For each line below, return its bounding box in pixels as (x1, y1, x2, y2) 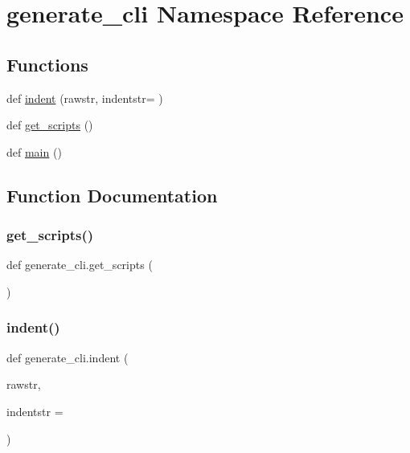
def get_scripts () (6, 116, 93, 133)
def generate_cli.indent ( (6, 349, 129, 365)
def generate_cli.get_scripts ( (6, 256, 153, 273)
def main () (6, 143, 62, 160)
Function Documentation (6, 182, 218, 207)
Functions (6, 51, 88, 76)
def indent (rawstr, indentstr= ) (6, 89, 163, 106)
